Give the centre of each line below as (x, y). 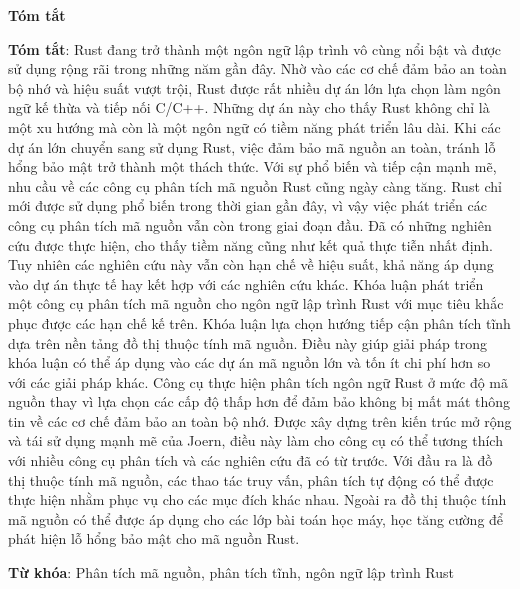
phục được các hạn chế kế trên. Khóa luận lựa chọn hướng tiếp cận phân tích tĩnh (259, 322)
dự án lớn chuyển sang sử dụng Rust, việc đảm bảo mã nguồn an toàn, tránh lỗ (252, 146)
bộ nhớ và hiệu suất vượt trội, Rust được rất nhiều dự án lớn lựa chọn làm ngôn (254, 87)
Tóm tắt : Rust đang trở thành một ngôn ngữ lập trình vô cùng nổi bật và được (255, 48)
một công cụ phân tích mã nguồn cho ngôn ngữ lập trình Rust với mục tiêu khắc (256, 303)
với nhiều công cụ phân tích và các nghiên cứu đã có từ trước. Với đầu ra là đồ (250, 460)
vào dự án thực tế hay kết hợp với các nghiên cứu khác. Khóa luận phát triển (246, 283)
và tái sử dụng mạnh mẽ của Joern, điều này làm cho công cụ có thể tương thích (255, 440)
